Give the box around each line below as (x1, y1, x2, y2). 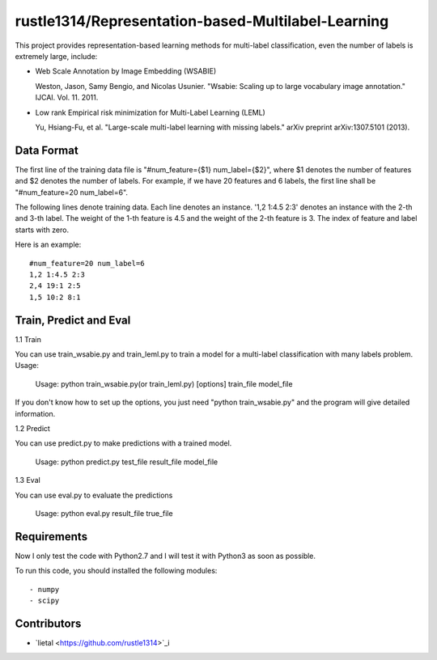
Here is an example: (15, 239, 82, 250)
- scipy (29, 595, 60, 605)
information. (15, 408, 56, 418)
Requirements (15, 530, 88, 544)
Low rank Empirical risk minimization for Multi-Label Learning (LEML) (35, 108, 266, 117)
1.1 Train (15, 334, 42, 344)
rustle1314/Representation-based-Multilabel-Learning (15, 12, 389, 30)
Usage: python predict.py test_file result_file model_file (35, 457, 218, 467)
